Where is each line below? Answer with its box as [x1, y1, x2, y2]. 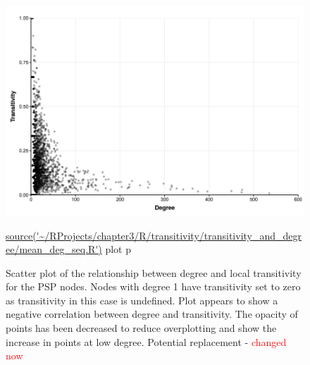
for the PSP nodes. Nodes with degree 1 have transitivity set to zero [6, 279, 301, 294]
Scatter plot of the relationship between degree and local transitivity [6, 265, 302, 280]
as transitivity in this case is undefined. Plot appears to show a [6, 292, 278, 307]
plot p [105, 242, 131, 256]
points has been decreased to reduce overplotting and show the [6, 321, 277, 335]
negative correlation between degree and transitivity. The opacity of [6, 307, 298, 321]
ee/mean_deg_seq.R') [6, 242, 102, 256]
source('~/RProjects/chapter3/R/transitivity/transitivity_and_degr [6, 228, 302, 242]
